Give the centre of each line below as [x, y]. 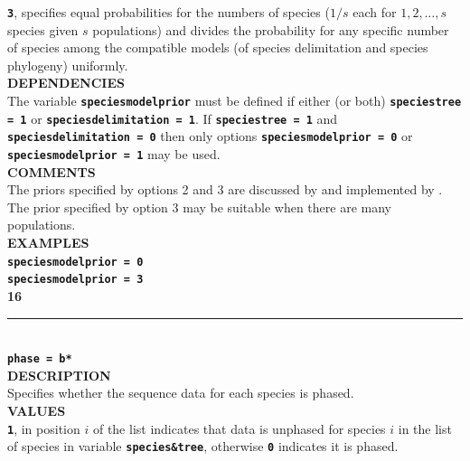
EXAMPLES [48, 243]
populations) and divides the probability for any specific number [271, 29]
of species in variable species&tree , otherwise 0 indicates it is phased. [203, 446]
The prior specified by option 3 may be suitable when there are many [199, 207]
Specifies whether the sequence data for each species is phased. [181, 393]
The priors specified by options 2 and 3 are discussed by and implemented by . [225, 189]
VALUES [37, 410]
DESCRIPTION [59, 375]
